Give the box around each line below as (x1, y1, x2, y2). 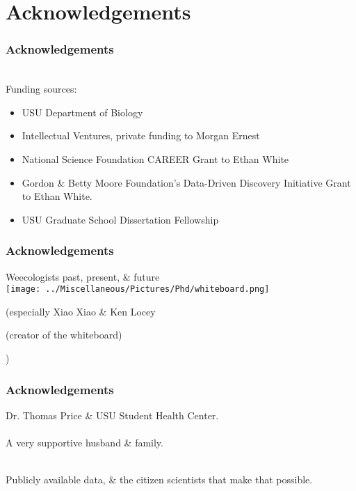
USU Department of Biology (22, 104, 143, 119)
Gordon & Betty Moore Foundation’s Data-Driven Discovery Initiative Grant (22, 175, 351, 189)
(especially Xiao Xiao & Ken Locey (6, 304, 156, 318)
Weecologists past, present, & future (6, 269, 160, 283)
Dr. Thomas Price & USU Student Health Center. (6, 407, 219, 422)
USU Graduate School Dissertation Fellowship (22, 212, 219, 226)
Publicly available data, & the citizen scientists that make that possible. (6, 472, 313, 487)
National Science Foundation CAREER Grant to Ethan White (22, 151, 289, 166)
